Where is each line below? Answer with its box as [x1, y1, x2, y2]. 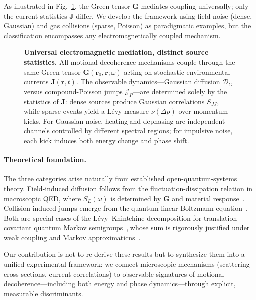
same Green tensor [24, 66, 81, 77]
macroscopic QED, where [4, 193, 81, 203]
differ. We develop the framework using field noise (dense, [76, 10, 252, 21]
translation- [203, 212, 239, 223]
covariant [4, 222, 32, 233]
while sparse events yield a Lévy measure [24, 106, 149, 116]
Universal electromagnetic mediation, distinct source [24, 47, 209, 57]
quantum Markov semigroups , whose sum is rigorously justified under [34, 222, 250, 233]
